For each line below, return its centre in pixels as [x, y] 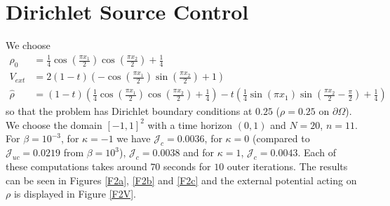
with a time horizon [190, 124]
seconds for [187, 166]
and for [199, 152]
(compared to [281, 138]
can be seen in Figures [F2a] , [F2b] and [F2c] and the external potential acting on [181, 180]
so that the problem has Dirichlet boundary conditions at [129, 111]
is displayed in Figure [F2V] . [75, 194]
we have [134, 138]
